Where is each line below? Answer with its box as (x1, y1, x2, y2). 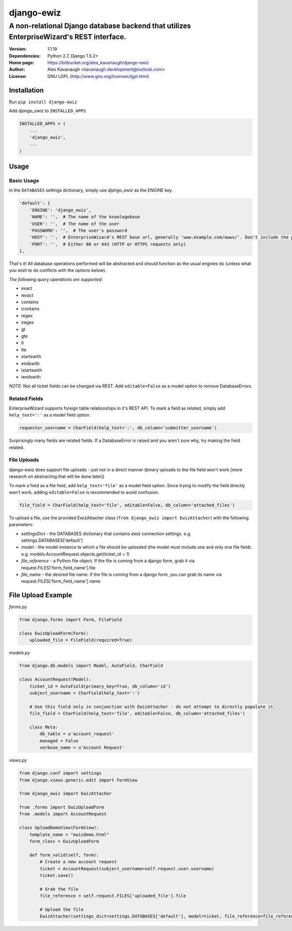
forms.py (9, 604, 27, 610)
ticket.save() (39, 873, 73, 878)
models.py (9, 650, 30, 656)
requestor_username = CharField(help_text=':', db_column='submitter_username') (19, 425, 217, 431)
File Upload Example (9, 591, 73, 599)
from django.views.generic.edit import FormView (19, 777, 138, 783)
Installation (9, 86, 44, 95)
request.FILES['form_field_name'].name (21, 578, 101, 584)
